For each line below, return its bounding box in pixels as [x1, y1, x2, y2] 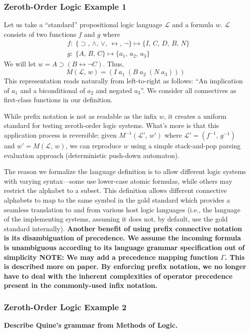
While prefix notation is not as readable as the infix [4, 111, 157, 121]
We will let [4, 59, 36, 69]
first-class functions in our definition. [4, 95, 113, 105]
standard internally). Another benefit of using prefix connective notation [4, 223, 242, 233]
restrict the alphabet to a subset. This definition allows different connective [4, 185, 227, 195]
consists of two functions [4, 29, 76, 39]
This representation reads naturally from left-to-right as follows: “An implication [4, 76, 243, 86]
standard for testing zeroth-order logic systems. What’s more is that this [4, 120, 219, 130]
